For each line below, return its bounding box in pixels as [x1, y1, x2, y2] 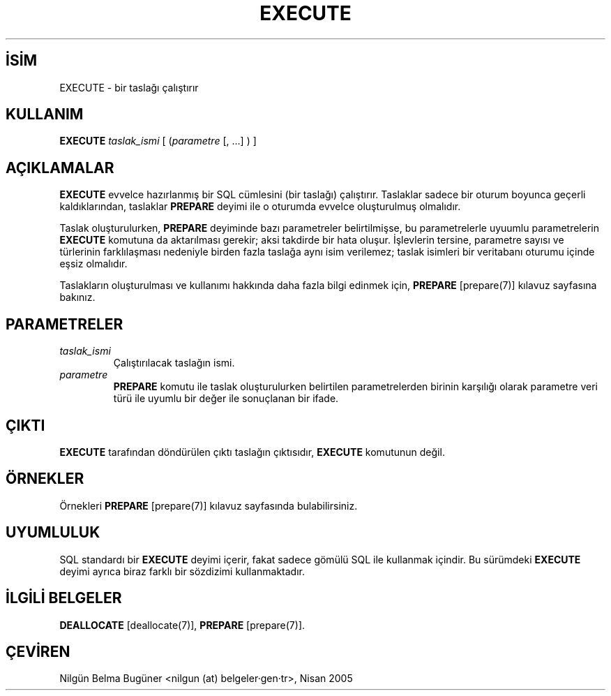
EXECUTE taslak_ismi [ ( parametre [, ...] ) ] [59, 135, 257, 147]
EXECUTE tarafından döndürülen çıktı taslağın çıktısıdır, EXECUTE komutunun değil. [59, 445, 445, 458]
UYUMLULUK [6, 524, 100, 542]
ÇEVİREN [6, 642, 70, 660]
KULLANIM [6, 105, 84, 124]
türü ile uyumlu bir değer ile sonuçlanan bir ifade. [113, 392, 339, 405]
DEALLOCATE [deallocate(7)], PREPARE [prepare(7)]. [59, 619, 305, 631]
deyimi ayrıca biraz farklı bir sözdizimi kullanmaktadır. [59, 565, 305, 577]
